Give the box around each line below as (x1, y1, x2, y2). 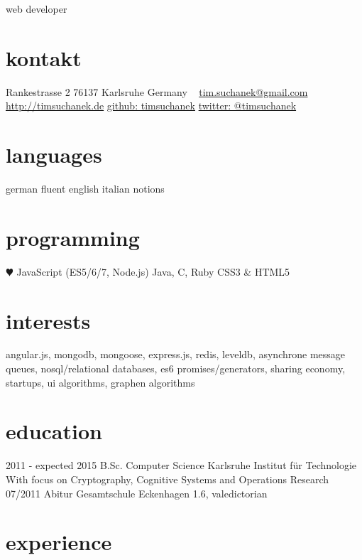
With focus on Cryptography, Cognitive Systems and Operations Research (6, 471, 329, 486)
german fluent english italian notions (6, 181, 165, 196)
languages (6, 140, 102, 169)
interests (6, 306, 91, 335)
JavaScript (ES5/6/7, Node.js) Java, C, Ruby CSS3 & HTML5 (16, 264, 290, 279)
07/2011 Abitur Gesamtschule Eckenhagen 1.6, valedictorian (6, 485, 268, 500)
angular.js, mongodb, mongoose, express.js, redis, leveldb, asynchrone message (6, 347, 346, 362)
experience (6, 527, 112, 556)
